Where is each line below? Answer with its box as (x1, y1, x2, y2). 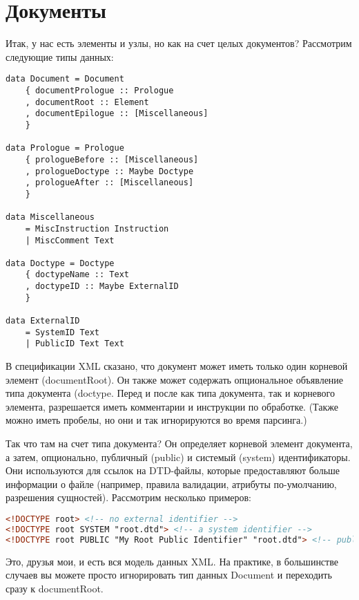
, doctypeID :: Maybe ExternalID (25, 281, 179, 292)
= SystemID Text (25, 327, 100, 337)
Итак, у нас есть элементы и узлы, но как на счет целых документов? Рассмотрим (6, 36, 352, 50)
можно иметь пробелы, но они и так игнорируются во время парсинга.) (6, 413, 307, 427)
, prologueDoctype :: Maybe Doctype (25, 166, 194, 176)
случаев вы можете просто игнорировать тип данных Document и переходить (6, 568, 332, 582)
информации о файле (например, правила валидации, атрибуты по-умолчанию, (6, 476, 337, 491)
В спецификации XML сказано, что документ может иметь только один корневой (6, 359, 348, 373)
